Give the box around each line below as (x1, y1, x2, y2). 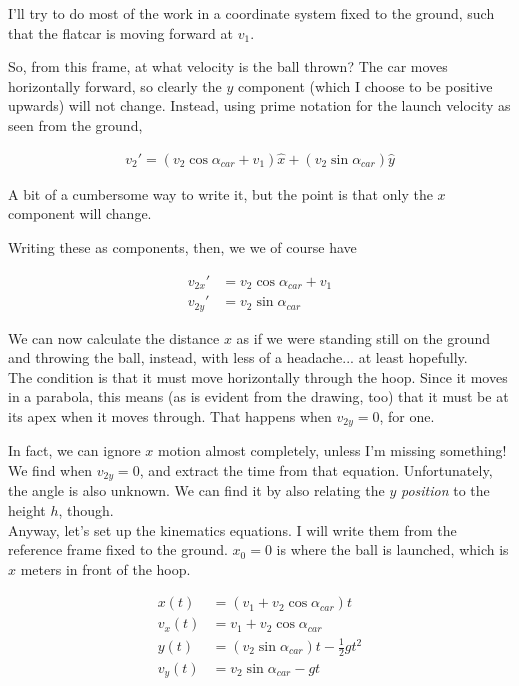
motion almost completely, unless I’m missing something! (157, 440, 507, 461)
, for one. (379, 405, 435, 426)
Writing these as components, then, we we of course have (8, 237, 357, 257)
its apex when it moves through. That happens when (8, 405, 332, 426)
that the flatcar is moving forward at (8, 22, 233, 43)
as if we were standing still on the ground (236, 327, 491, 348)
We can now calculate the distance (8, 327, 220, 348)
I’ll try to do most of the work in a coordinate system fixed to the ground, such (8, 3, 495, 23)
